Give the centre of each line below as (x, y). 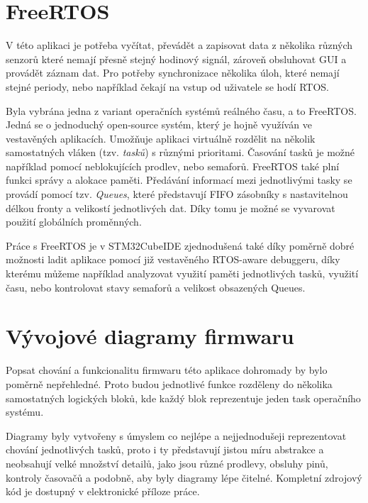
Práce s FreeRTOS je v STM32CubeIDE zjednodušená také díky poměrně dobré (180, 245)
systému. (25, 412)
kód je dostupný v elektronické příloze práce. (103, 491)
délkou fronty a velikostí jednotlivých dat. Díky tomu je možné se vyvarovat (171, 208)
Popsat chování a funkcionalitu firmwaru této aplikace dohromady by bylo (167, 370)
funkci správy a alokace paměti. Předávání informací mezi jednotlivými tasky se (179, 180)
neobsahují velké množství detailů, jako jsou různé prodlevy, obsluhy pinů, (167, 463)
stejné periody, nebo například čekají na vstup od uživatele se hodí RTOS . (167, 86)
